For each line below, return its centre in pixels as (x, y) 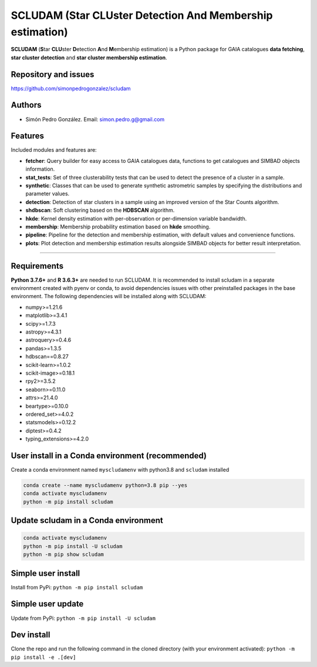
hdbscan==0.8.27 (47, 356)
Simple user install (45, 573)
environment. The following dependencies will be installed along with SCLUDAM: (109, 296)
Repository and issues (53, 74)
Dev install (31, 635)
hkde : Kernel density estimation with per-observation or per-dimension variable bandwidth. (136, 218)
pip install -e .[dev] (43, 657)
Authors (26, 105)
